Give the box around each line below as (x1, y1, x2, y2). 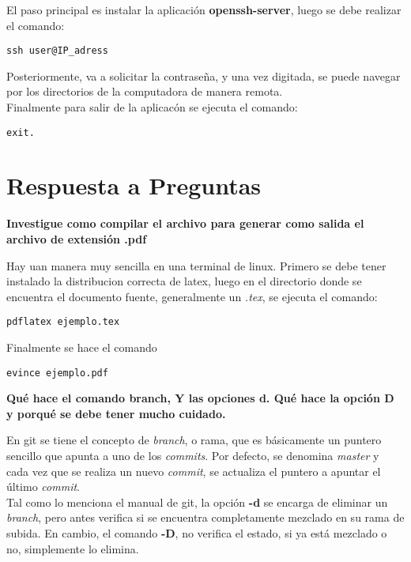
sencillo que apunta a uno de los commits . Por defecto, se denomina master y (6, 447, 379, 464)
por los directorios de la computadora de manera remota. (6, 83, 283, 100)
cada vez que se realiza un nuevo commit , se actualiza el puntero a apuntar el (6, 462, 381, 479)
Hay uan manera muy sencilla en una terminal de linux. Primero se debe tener (6, 257, 386, 273)
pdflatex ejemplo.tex (6, 316, 120, 328)
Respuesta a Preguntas (6, 169, 262, 202)
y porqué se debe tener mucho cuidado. (6, 405, 226, 421)
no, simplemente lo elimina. (6, 540, 139, 556)
